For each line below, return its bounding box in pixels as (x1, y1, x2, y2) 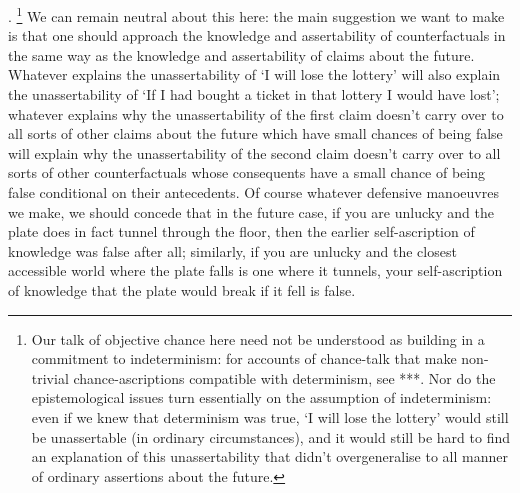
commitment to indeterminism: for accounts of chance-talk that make (31, 348, 457, 369)
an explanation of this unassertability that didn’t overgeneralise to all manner (31, 446, 508, 467)
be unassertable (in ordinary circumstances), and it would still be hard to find (31, 426, 510, 447)
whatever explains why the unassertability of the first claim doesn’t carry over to (8, 103, 504, 124)
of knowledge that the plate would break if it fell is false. (8, 279, 356, 300)
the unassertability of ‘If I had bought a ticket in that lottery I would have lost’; (8, 84, 500, 105)
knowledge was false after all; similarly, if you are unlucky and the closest (8, 240, 457, 261)
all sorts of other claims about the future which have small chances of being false (8, 123, 503, 144)
